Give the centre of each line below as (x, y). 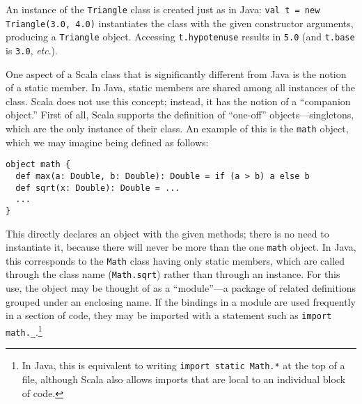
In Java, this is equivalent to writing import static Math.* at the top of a (183, 365)
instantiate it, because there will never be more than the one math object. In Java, (181, 247)
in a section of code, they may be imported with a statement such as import (169, 315)
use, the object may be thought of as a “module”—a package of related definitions (181, 288)
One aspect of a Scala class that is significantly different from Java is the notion (176, 73)
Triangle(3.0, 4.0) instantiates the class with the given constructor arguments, (180, 23)
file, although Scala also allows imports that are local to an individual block (184, 379)
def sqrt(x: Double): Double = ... (98, 188)
